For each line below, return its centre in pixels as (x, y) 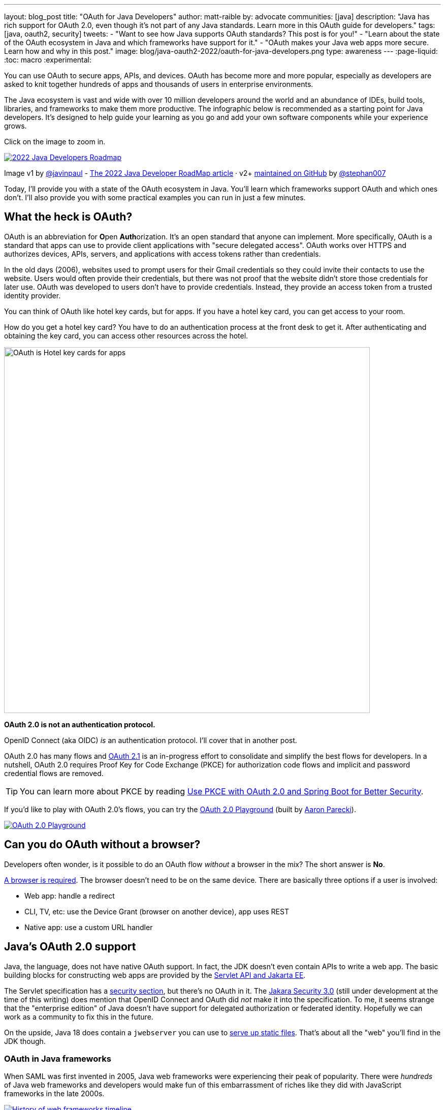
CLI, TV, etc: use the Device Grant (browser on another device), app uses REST (157, 911)
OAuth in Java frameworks (58, 1058)
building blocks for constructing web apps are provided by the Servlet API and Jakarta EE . (155, 975)
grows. (15, 126)
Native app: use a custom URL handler (89, 927)
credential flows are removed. (54, 773)
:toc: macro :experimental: (48, 60)
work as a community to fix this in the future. (79, 1016)
